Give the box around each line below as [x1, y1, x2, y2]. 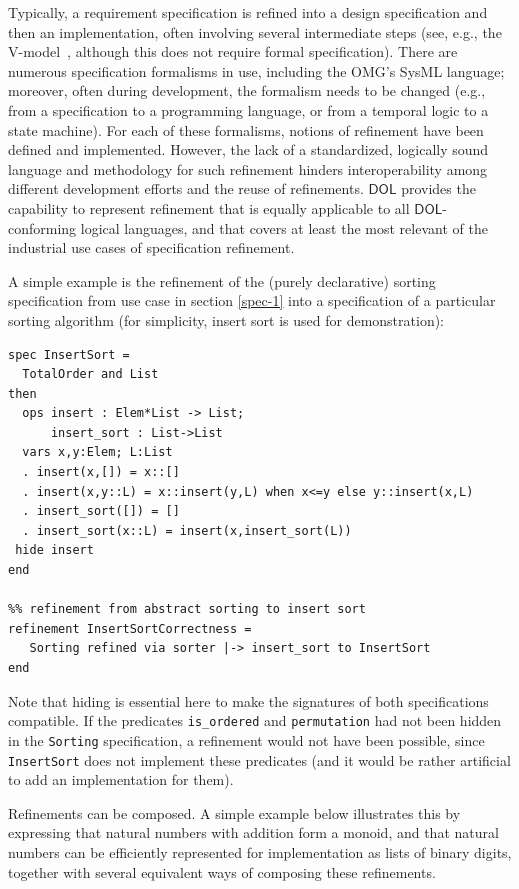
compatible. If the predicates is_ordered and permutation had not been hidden [8, 710, 502, 731]
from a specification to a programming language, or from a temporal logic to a [8, 99, 489, 120]
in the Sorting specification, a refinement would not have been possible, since [8, 729, 485, 750]
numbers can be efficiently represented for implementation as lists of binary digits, [8, 841, 512, 862]
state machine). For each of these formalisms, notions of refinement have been [8, 119, 484, 140]
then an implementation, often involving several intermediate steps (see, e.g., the [8, 21, 502, 42]
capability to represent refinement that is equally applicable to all [8, 197, 410, 218]
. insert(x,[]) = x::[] [22, 465, 180, 480]
